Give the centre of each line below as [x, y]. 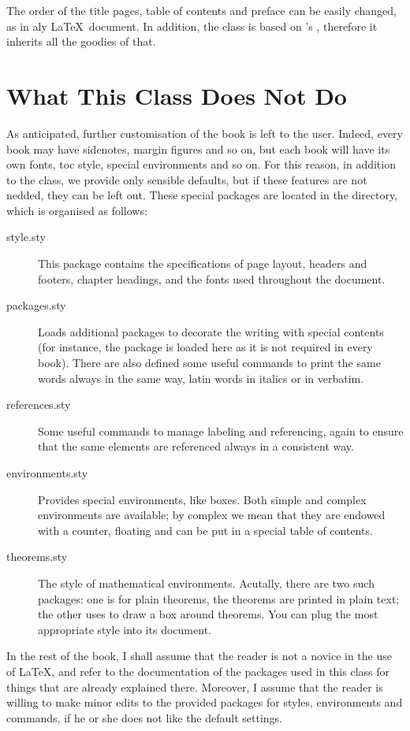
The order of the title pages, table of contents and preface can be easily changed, [201, 10]
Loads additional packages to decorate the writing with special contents [211, 331]
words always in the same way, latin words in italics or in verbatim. [201, 378]
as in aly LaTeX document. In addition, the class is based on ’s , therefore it [192, 26]
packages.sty [36, 305]
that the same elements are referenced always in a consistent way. [196, 446]
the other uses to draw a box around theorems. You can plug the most [208, 614]
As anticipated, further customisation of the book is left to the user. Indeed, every [205, 133]
